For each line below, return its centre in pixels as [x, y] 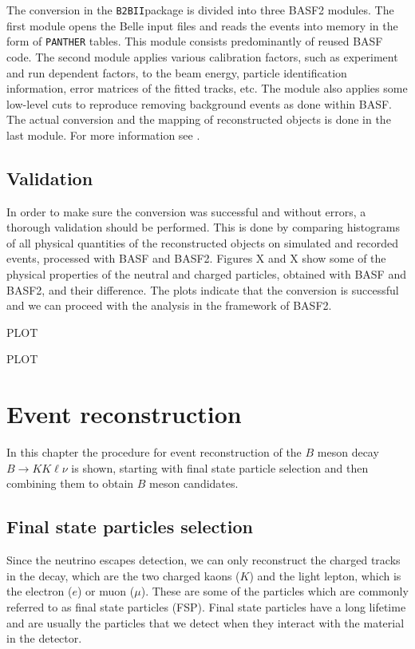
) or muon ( [106, 591]
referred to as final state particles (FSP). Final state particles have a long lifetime [206, 606]
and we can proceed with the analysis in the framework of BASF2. [169, 305]
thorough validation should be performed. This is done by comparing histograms [203, 227]
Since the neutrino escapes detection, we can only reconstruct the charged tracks [204, 560]
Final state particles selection [130, 526]
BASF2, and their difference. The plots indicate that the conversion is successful [203, 289]
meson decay [348, 452]
